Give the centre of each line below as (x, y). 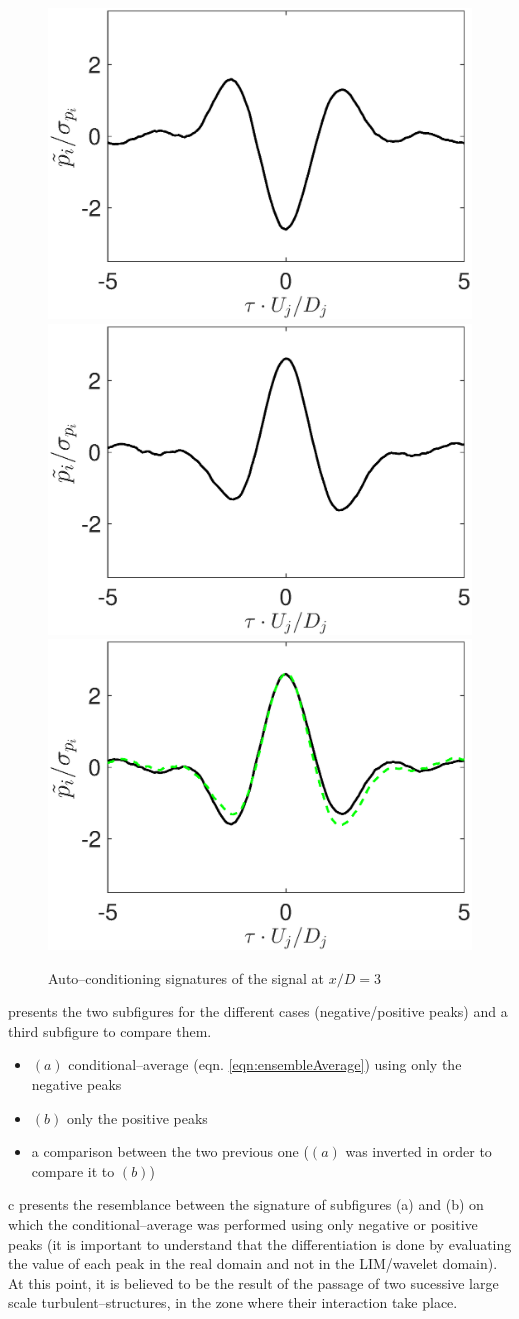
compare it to (73, 1170)
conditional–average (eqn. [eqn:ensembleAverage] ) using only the (265, 1064)
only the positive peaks (137, 1117)
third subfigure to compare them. (110, 1030)
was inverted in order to (418, 1151)
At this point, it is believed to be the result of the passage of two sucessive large (253, 1282)
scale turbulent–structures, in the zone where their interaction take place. (233, 1302)
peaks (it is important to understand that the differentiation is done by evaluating (260, 1243)
